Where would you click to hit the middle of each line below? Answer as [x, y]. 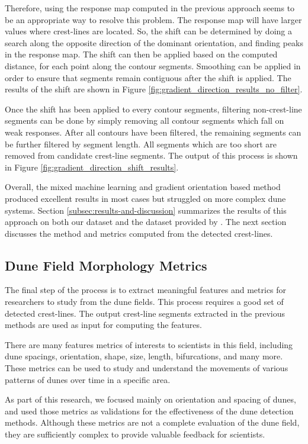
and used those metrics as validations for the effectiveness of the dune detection [149, 411]
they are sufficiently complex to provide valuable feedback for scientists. [135, 434]
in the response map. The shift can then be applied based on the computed [141, 54]
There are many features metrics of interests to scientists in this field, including [149, 344]
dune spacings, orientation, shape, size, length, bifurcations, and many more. [144, 356]
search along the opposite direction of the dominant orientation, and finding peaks [154, 42]
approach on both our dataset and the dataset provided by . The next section [146, 222]
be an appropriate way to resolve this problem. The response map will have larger [153, 19]
